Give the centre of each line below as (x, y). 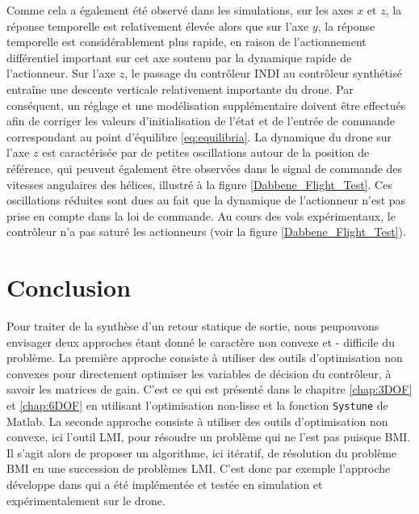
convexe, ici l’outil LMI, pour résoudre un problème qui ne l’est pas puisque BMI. (209, 437)
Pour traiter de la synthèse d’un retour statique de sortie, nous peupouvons (193, 326)
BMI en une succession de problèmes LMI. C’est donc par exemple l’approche (199, 468)
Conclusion (69, 287)
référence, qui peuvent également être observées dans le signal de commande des (205, 168)
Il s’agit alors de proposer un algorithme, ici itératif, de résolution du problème (202, 452)
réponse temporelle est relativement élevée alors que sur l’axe (158, 25)
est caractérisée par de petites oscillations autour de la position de (206, 152)
